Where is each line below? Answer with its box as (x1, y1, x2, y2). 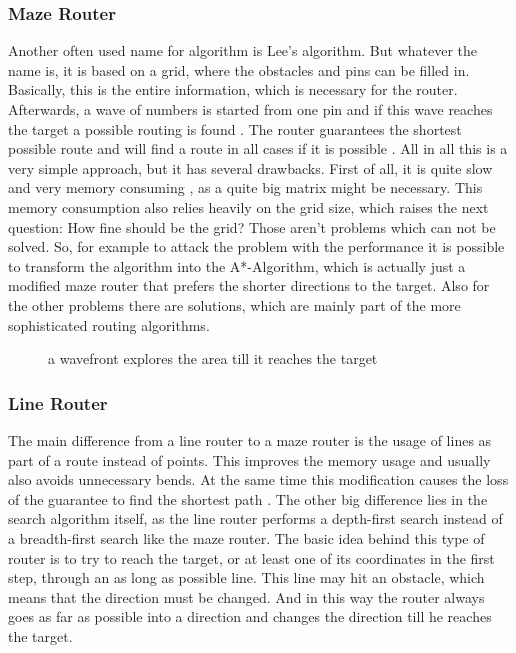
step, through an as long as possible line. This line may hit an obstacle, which (8, 567, 485, 588)
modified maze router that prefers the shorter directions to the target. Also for (8, 275, 490, 296)
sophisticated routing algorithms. (8, 314, 210, 335)
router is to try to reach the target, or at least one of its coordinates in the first (8, 547, 495, 568)
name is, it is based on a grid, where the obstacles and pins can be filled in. (8, 59, 470, 80)
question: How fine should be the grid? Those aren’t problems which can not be (8, 216, 496, 237)
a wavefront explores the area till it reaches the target (48, 348, 378, 369)
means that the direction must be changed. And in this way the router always (8, 586, 485, 607)
